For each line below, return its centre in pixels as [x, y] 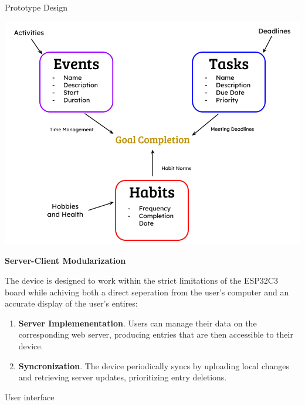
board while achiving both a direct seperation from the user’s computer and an [147, 292]
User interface [30, 397]
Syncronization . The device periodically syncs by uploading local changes [154, 365]
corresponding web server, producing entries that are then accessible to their [156, 334]
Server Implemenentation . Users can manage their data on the [138, 323]
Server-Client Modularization [65, 261]
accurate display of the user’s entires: [71, 303]
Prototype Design [36, 7]
